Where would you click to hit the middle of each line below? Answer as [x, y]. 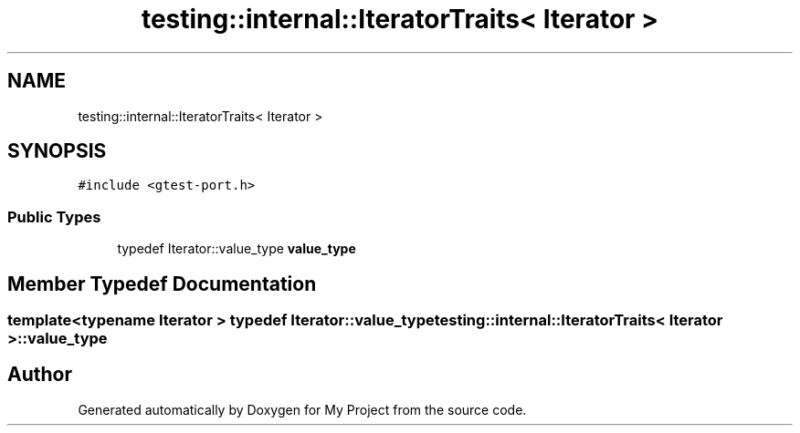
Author [40, 375]
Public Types [54, 216]
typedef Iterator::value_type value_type [237, 249]
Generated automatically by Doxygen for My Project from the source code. [302, 409]
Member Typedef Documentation [162, 284]
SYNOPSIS [57, 151]
